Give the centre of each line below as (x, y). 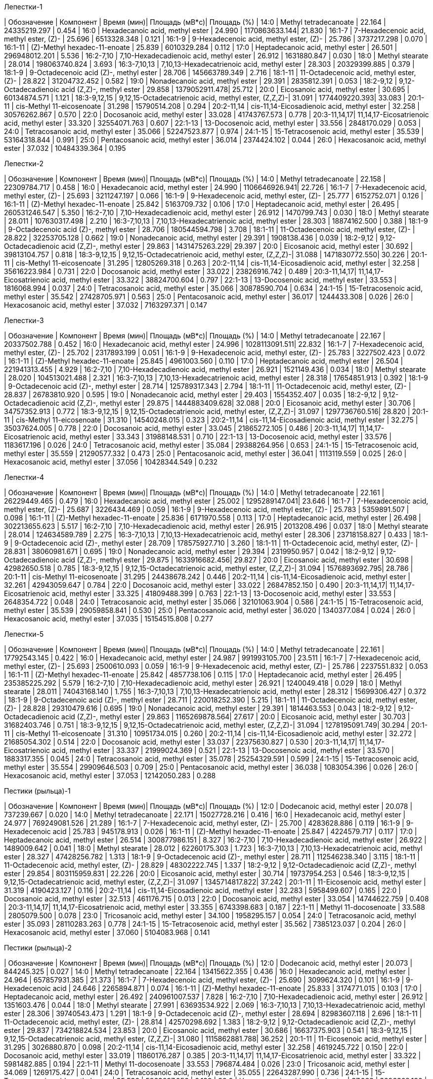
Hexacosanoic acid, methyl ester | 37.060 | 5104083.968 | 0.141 (107, 932)
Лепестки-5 (24, 634)
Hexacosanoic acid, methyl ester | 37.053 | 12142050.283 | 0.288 (110, 775)
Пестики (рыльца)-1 (37, 791)
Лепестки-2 (24, 164)
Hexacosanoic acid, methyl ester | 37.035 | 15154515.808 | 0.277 (108, 619)
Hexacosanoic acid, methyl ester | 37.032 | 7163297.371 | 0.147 (106, 305)
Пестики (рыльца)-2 (38, 948)
